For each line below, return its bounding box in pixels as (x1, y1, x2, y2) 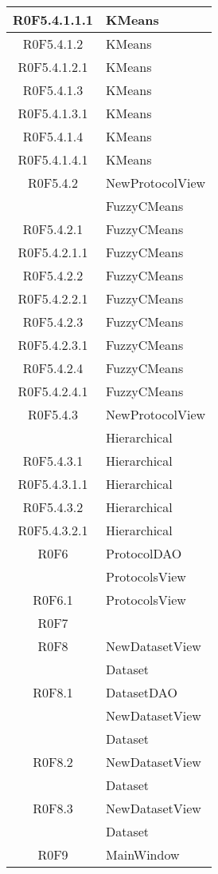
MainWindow (106, 845, 180, 864)
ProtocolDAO (106, 544, 182, 562)
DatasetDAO (106, 683, 177, 701)
